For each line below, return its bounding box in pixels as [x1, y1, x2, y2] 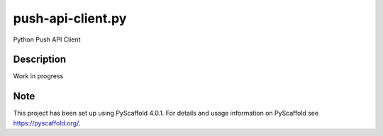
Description [13, 54, 67, 66]
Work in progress [13, 72, 64, 80]
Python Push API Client [13, 35, 81, 44]
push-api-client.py [13, 11, 127, 26]
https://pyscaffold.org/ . [13, 118, 81, 127]
